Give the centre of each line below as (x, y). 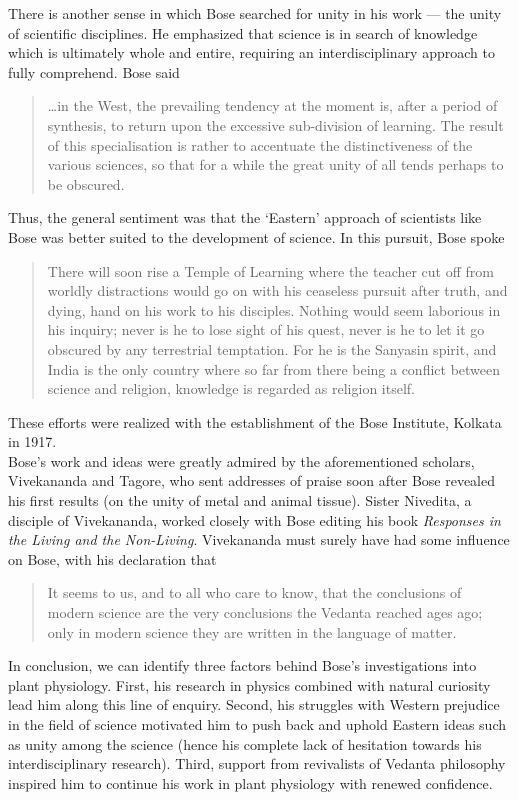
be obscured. (86, 183)
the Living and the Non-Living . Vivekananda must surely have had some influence (259, 539)
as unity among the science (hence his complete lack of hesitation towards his (245, 743)
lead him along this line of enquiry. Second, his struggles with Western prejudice (254, 704)
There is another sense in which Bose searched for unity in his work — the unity (255, 13)
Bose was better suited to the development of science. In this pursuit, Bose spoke (256, 236)
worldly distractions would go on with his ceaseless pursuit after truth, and (277, 290)
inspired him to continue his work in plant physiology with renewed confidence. (250, 782)
